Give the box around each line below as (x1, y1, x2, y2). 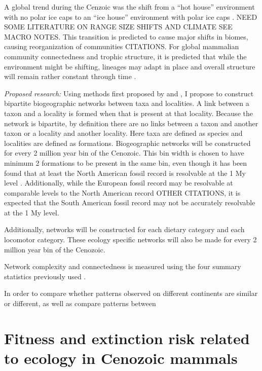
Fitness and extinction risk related (4, 327, 250, 348)
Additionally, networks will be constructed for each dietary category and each (4, 224, 245, 235)
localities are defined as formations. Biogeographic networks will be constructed (4, 137, 251, 148)
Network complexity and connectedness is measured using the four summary (4, 261, 241, 272)
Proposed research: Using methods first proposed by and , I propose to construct (4, 88, 254, 98)
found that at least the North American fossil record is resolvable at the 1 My (4, 167, 246, 178)
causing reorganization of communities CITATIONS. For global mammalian (4, 41, 239, 52)
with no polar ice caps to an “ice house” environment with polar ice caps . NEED (4, 11, 257, 22)
